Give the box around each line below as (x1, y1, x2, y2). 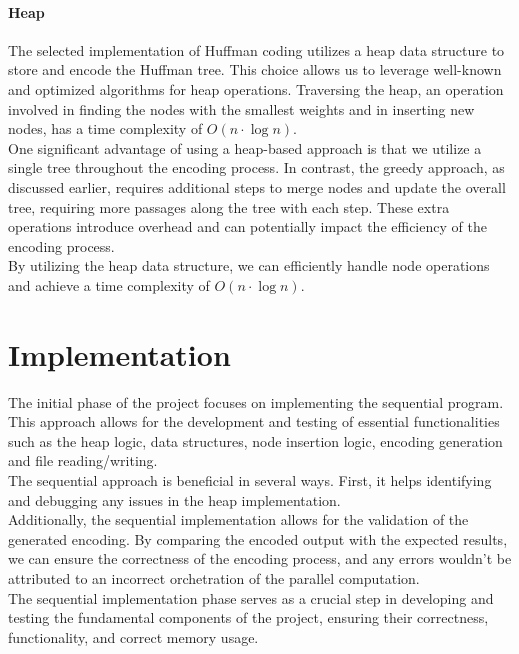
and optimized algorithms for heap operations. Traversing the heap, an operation (8, 78, 504, 99)
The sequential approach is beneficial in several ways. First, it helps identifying (8, 470, 492, 491)
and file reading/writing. (8, 450, 158, 471)
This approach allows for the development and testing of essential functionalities (8, 411, 500, 432)
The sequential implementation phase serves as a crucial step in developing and (8, 587, 494, 608)
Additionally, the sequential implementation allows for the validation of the (8, 509, 469, 530)
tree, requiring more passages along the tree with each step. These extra (8, 196, 450, 217)
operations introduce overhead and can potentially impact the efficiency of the (8, 216, 487, 237)
